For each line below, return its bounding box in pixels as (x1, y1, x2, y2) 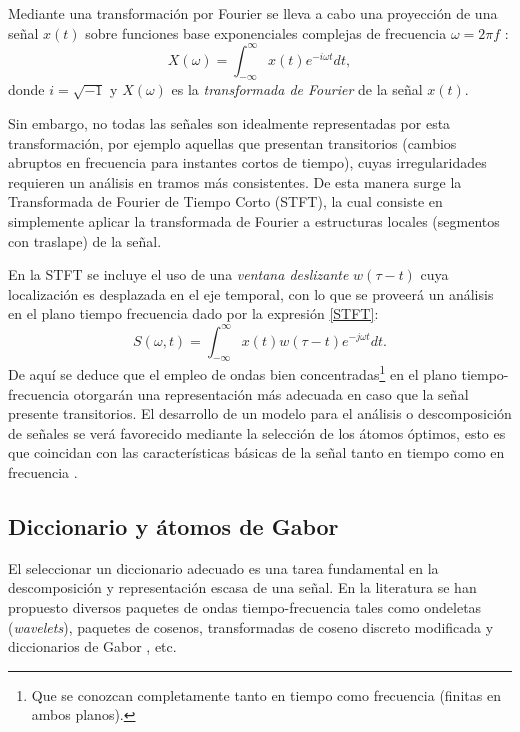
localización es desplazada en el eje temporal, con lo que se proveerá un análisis (8, 283, 494, 304)
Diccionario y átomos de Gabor (8, 510, 339, 541)
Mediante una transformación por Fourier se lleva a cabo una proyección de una (8, 3, 498, 23)
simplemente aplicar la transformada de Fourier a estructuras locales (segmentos (8, 211, 500, 232)
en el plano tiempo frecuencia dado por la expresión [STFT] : (8, 303, 379, 324)
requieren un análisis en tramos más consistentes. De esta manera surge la (8, 171, 462, 192)
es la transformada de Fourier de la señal (171, 79, 423, 100)
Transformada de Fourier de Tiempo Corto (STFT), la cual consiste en (8, 191, 443, 212)
